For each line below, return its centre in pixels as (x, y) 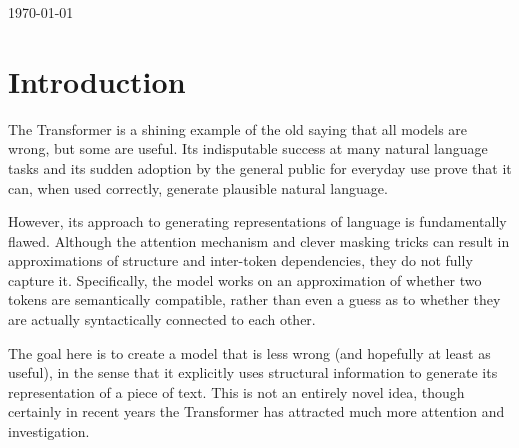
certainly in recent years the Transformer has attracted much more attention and (256, 411)
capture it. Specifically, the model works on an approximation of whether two (245, 279)
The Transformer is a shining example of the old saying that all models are (238, 128)
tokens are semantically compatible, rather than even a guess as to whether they (254, 299)
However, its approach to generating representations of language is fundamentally (257, 221)
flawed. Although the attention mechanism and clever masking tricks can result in (259, 240)
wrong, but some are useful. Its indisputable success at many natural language (248, 148)
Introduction (97, 80)
